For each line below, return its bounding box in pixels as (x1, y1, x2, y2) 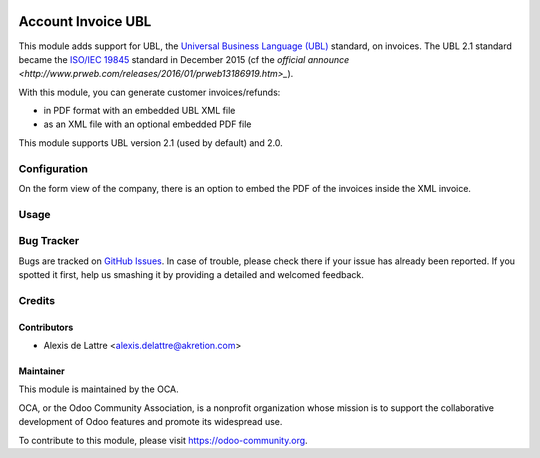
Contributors (18, 321, 74, 333)
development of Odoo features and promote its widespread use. (18, 416, 283, 428)
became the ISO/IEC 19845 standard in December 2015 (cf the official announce (18, 53, 350, 65)
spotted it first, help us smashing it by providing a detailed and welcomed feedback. (18, 269, 364, 281)
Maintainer (18, 365, 65, 377)
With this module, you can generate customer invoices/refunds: (18, 86, 281, 98)
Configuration (18, 161, 89, 175)
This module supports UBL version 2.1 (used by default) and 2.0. (18, 136, 284, 149)
